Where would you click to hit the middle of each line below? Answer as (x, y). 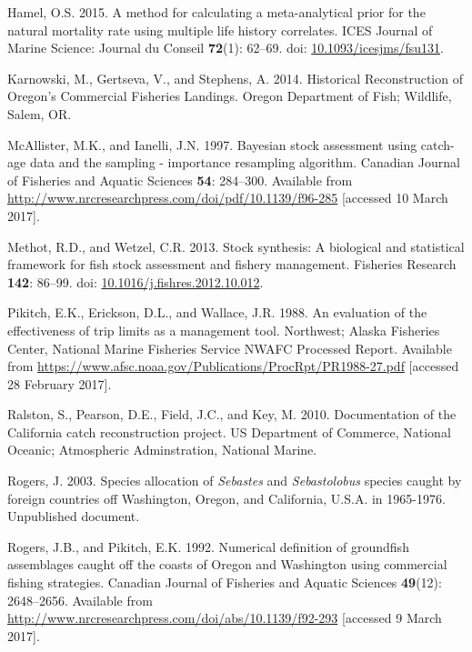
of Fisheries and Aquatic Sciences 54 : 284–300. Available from (180, 180)
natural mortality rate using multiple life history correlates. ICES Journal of (220, 30)
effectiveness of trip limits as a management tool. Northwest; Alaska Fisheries (224, 330)
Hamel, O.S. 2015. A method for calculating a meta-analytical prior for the (216, 12)
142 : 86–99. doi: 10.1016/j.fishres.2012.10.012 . (136, 281)
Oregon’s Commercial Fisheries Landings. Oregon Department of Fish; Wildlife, (230, 96)
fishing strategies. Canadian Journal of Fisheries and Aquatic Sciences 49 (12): (225, 582)
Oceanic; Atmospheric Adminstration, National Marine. (162, 450)
